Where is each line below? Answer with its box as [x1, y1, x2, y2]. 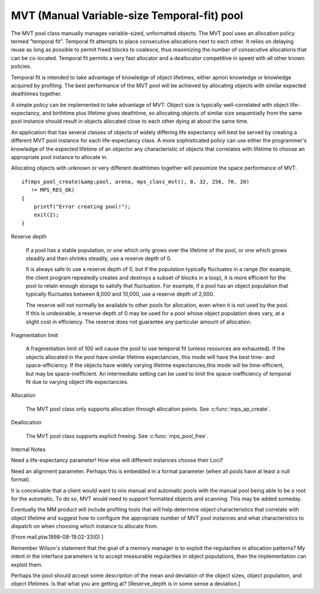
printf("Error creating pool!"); [33, 203, 132, 210]
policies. [11, 63, 32, 70]
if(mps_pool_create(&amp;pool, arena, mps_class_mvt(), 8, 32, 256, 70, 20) [21, 178, 250, 185]
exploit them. [11, 561, 43, 568]
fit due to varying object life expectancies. [25, 379, 129, 385]
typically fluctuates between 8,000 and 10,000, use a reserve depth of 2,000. [25, 291, 215, 298]
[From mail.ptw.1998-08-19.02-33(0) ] [11, 533, 104, 541]
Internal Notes [11, 446, 46, 453]
